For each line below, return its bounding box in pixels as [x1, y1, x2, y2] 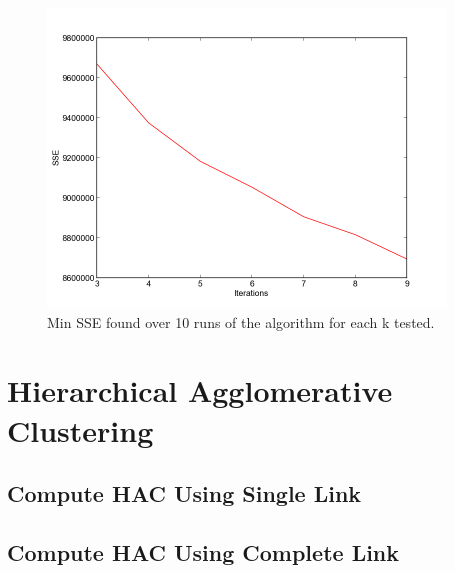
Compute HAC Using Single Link [7, 478, 362, 509]
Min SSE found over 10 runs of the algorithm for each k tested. [47, 311, 435, 332]
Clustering [7, 409, 154, 450]
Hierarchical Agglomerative [7, 370, 393, 411]
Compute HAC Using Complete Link [7, 536, 400, 567]
